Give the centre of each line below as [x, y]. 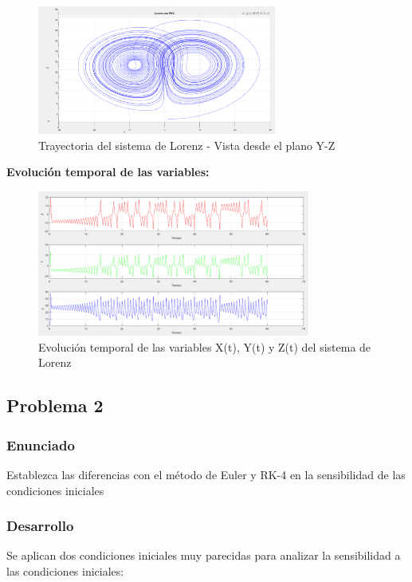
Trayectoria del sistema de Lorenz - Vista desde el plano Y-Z [187, 145]
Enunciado [41, 444]
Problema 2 [55, 405]
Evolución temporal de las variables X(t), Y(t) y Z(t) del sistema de [205, 346]
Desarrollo [40, 526]
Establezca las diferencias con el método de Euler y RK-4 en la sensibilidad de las [206, 474]
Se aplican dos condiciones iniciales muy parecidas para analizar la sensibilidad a [204, 555]
